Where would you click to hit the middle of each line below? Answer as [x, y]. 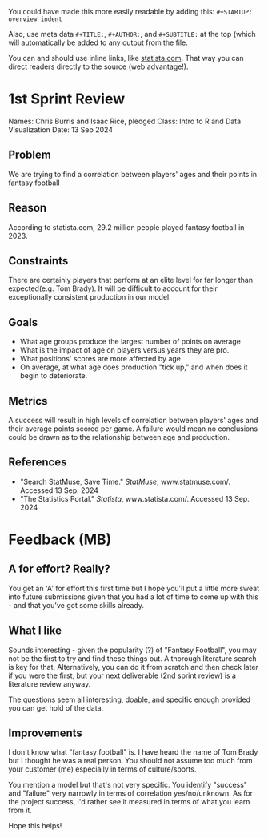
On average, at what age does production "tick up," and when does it [134, 367]
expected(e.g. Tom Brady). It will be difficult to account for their [113, 288]
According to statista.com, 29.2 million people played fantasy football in [126, 227]
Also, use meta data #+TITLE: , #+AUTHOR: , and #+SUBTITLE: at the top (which [132, 34]
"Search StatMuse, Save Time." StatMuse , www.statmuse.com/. [125, 481]
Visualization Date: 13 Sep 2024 [61, 129]
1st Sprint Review [67, 99]
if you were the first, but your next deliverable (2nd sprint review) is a [122, 675]
